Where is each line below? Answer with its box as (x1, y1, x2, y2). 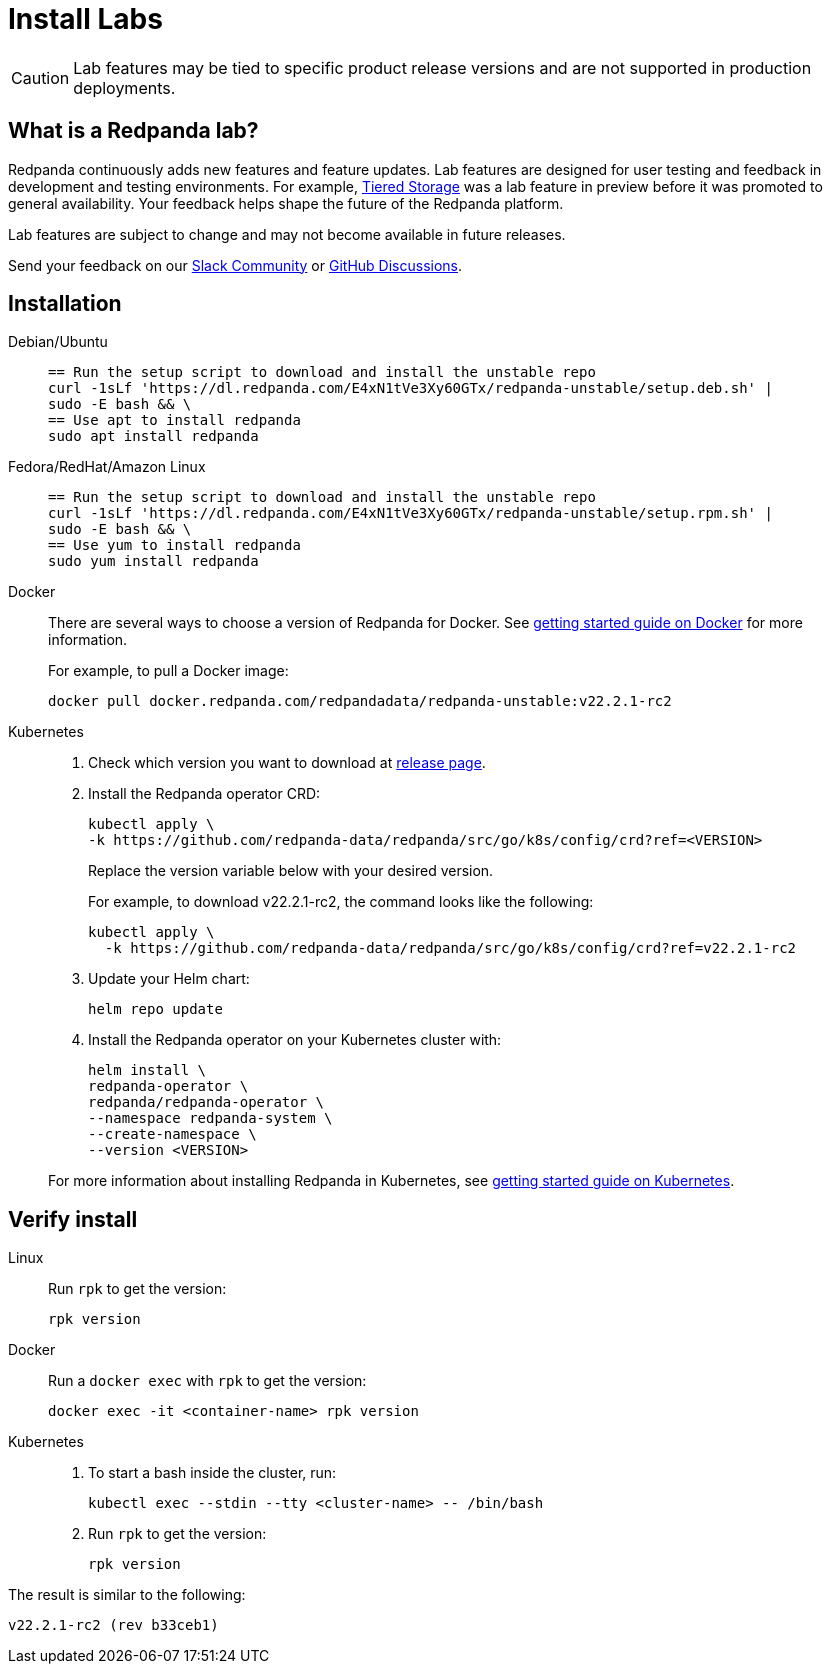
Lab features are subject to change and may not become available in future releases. (8, 225, 566, 243)
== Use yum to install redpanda (48, 537, 301, 554)
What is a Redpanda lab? (8, 118, 259, 144)
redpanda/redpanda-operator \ (88, 1094, 325, 1111)
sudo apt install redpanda (48, 428, 259, 445)
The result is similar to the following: (8, 1586, 246, 1604)
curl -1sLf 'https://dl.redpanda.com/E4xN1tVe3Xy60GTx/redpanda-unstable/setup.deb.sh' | (48, 380, 773, 397)
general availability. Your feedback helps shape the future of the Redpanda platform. (8, 194, 564, 212)
